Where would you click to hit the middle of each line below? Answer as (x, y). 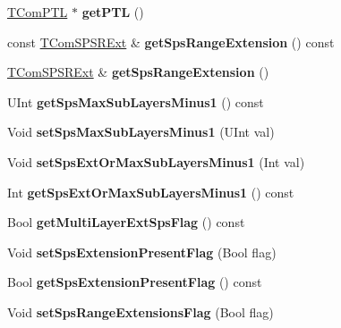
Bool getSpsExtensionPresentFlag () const (135, 282)
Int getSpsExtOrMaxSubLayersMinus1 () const (151, 192)
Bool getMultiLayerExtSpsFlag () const (126, 222)
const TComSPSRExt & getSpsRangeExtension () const (171, 42)
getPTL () (113, 12)
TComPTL (38, 12)
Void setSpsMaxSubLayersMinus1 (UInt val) (141, 132)
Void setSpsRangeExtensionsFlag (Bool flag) (141, 311)
